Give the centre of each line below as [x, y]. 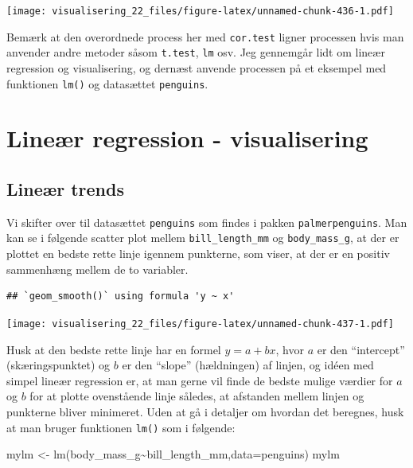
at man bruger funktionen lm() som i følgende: [121, 427]
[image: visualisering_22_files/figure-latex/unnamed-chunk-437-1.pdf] [200, 324]
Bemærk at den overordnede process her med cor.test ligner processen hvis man [205, 36]
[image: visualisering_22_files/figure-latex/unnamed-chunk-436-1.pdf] [200, 11]
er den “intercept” [361, 349]
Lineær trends [65, 188]
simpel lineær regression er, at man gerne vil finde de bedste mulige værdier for [200, 380]
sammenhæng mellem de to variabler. [97, 269]
